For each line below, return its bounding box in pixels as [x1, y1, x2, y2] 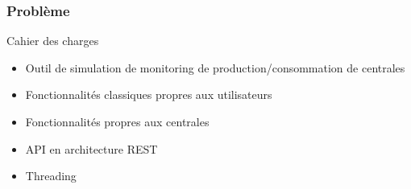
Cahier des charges [6, 32, 99, 49]
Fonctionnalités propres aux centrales [25, 113, 210, 129]
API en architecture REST [25, 140, 158, 157]
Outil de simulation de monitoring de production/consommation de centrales [25, 59, 405, 76]
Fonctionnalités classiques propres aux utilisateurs [25, 86, 272, 103]
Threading [25, 167, 77, 184]
